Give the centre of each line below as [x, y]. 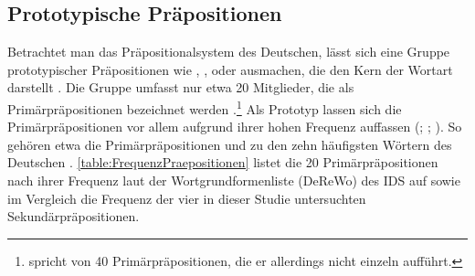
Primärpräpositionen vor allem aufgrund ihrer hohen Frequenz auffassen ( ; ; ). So [235, 127]
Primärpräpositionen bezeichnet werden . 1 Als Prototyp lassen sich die [205, 107]
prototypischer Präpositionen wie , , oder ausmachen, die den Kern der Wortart [230, 69]
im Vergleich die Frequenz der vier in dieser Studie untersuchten [187, 198]
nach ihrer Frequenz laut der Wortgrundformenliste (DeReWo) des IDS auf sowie [234, 180]
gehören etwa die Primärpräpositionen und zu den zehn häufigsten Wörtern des [230, 144]
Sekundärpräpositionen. [74, 216]
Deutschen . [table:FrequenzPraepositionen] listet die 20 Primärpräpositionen [223, 162]
